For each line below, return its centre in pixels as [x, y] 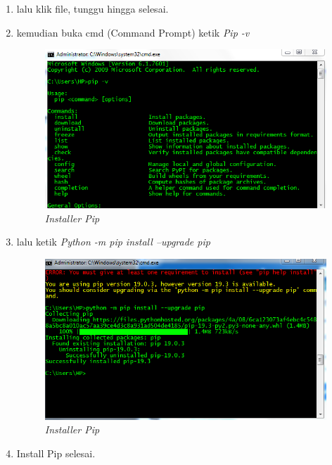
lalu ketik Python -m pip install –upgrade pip [113, 242]
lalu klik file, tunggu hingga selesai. [92, 8]
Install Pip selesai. [56, 453]
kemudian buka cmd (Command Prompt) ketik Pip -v [133, 32]
